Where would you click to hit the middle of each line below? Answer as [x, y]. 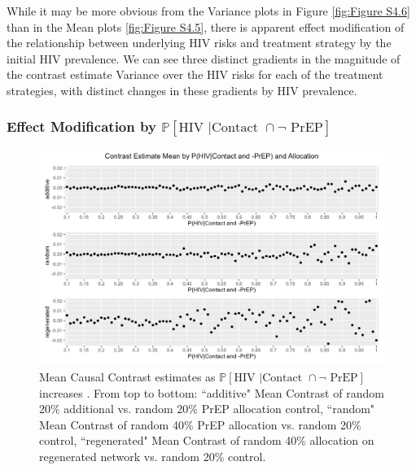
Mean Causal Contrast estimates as [127, 376]
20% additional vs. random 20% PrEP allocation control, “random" [207, 409]
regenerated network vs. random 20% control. [153, 456]
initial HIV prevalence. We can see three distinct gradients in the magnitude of [204, 58]
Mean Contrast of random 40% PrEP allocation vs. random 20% [200, 424]
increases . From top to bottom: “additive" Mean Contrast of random [212, 392]
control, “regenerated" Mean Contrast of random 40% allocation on [207, 440]
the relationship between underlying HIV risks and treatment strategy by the [199, 43]
